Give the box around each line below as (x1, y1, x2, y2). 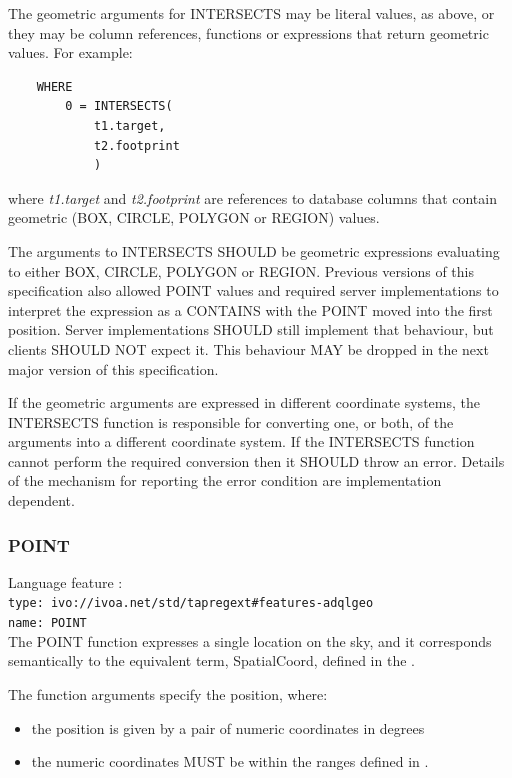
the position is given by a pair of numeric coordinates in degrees (31, 717, 425, 738)
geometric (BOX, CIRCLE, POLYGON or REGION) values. (8, 207, 380, 228)
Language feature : (8, 571, 123, 592)
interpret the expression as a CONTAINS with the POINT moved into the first (8, 299, 493, 320)
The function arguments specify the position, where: (8, 683, 328, 704)
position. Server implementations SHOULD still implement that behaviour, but (8, 319, 494, 340)
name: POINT (8, 616, 87, 631)
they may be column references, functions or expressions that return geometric (8, 22, 489, 43)
